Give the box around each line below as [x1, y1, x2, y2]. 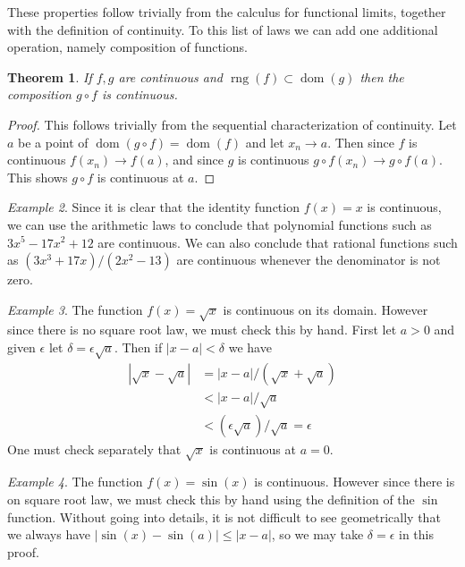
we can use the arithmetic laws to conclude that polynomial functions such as [7, 215, 432, 233]
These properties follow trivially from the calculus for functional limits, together [7, 3, 446, 21]
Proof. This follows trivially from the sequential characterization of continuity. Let [7, 114, 457, 133]
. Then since [327, 132, 394, 151]
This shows [7, 167, 68, 186]
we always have [7, 525, 90, 544]
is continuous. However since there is [254, 472, 455, 491]
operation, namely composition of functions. [7, 38, 248, 56]
